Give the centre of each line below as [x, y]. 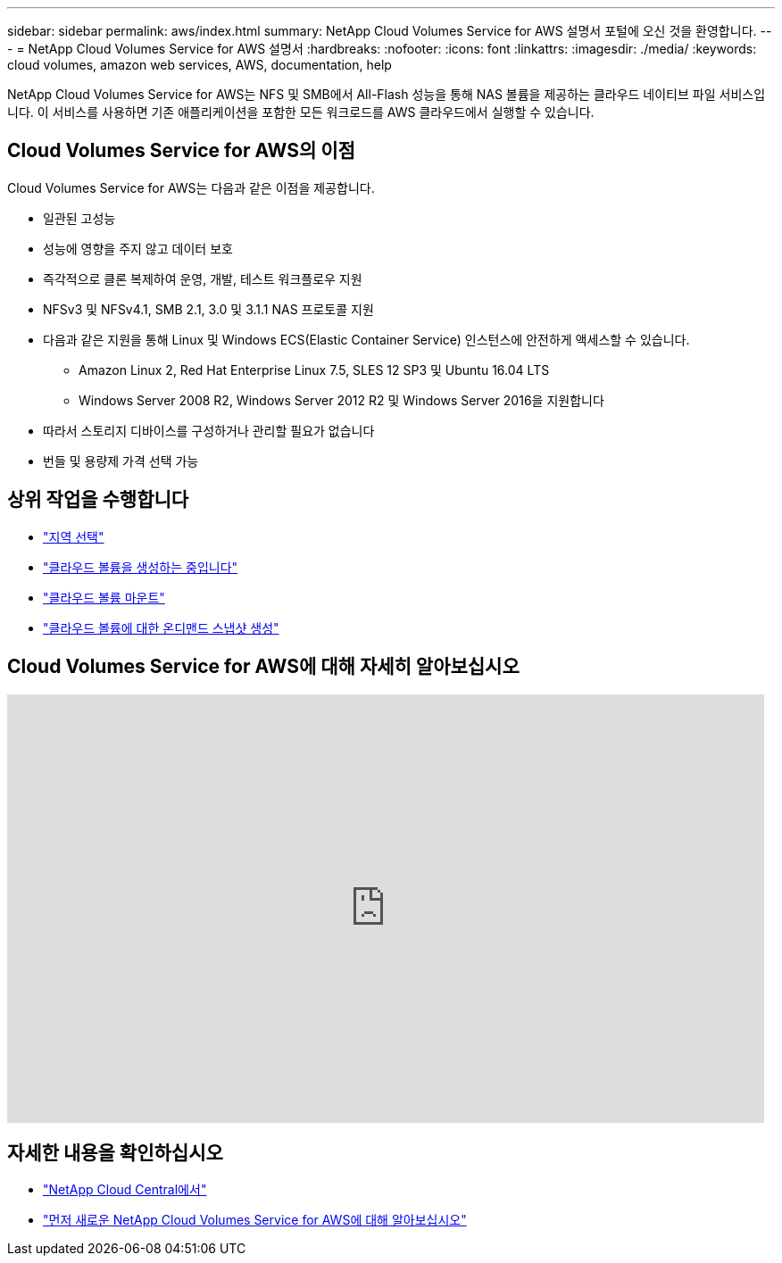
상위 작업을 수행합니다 [98, 500]
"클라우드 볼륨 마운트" [104, 597]
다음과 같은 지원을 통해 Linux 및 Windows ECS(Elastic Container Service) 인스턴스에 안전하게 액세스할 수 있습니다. [366, 339]
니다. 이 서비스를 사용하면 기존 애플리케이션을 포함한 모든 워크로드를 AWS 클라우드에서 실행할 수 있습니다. [301, 112]
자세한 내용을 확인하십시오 [115, 1152]
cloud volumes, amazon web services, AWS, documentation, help [200, 65]
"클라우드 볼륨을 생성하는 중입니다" [141, 567]
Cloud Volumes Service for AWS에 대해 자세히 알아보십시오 [263, 667]
